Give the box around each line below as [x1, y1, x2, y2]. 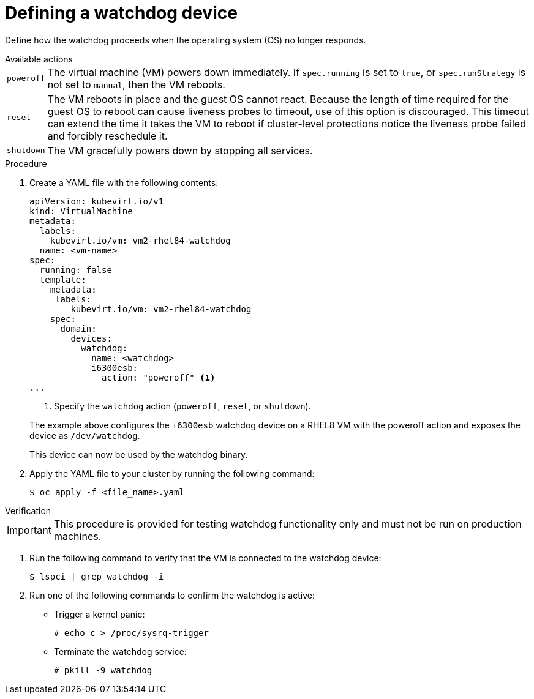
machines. [53, 529, 102, 542]
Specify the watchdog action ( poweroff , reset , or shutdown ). [54, 400, 311, 411]
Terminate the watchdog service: [54, 646, 187, 657]
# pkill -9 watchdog [54, 665, 152, 675]
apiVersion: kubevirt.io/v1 [29, 196, 164, 206]
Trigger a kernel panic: [54, 608, 145, 619]
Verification [5, 505, 51, 516]
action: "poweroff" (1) [102, 372, 216, 383]
